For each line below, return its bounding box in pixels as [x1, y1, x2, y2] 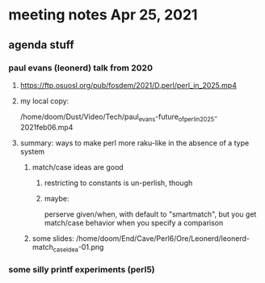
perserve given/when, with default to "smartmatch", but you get [44, 209, 257, 219]
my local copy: [19, 95, 69, 106]
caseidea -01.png [53, 242, 104, 254]
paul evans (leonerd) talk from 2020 [8, 62, 154, 74]
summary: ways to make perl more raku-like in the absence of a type [19, 137, 250, 147]
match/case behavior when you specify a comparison [44, 218, 224, 227]
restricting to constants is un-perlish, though [44, 178, 193, 188]
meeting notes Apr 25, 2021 [8, 6, 198, 24]
